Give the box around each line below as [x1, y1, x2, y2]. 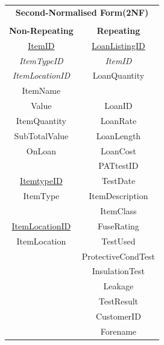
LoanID [104, 99, 133, 112]
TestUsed [101, 234, 136, 247]
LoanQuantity [92, 69, 145, 82]
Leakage [103, 280, 134, 292]
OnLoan [26, 144, 56, 157]
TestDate [101, 174, 136, 187]
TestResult [98, 295, 139, 307]
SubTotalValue [14, 129, 69, 142]
